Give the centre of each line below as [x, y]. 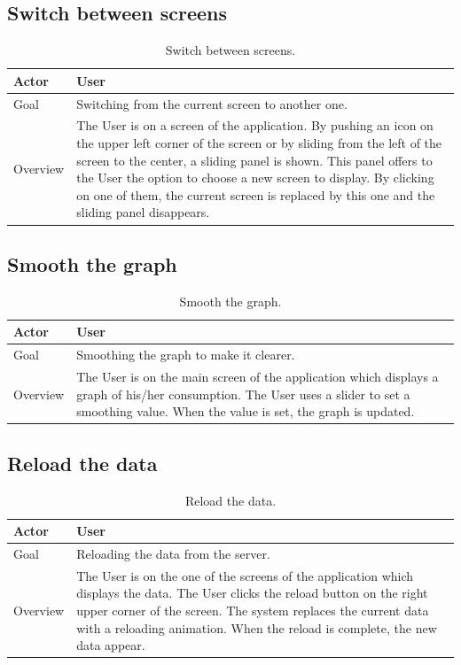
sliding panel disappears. [143, 212]
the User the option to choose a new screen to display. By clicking [255, 178]
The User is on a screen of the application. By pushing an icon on [255, 125]
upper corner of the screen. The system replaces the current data [253, 610]
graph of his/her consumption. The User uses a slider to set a [243, 394]
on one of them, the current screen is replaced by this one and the [256, 194]
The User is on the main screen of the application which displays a [258, 377]
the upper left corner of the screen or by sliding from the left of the [259, 143]
